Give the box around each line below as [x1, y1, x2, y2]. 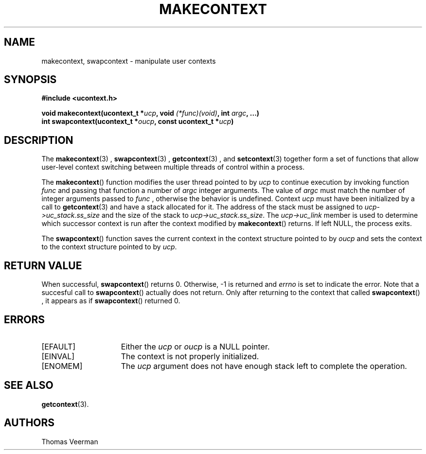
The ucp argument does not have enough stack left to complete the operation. [121, 361, 407, 371]
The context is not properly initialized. [121, 351, 259, 361]
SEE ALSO [4, 379, 53, 392]
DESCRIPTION [4, 134, 73, 146]
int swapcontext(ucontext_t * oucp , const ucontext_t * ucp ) [41, 117, 234, 126]
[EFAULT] [41, 341, 76, 351]
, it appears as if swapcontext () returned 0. [41, 297, 180, 305]
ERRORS [4, 313, 45, 326]
